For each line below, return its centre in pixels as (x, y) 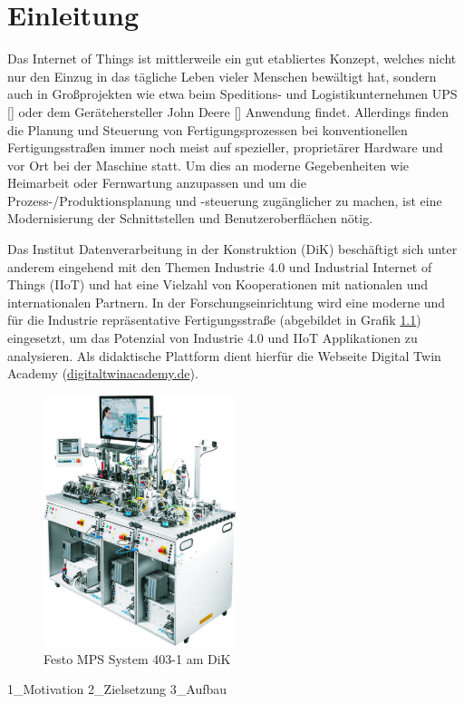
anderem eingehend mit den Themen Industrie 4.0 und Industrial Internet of (220, 266)
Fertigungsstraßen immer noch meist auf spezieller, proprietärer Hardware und (225, 147)
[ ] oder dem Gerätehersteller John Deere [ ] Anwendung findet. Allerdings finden (228, 111)
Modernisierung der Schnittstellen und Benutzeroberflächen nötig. (190, 218)
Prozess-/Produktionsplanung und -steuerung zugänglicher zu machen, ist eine (225, 200)
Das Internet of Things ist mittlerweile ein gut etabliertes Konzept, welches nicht (232, 59)
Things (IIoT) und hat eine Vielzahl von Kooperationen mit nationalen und (218, 284)
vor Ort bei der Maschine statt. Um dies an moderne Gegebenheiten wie (208, 165)
